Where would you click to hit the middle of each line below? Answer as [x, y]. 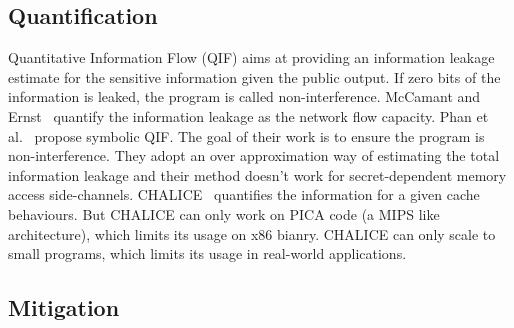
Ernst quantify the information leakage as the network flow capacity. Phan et [248, 115]
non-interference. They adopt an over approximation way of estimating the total [254, 155]
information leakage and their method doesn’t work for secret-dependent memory [257, 174]
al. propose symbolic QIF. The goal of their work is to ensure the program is [246, 135]
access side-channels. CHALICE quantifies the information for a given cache [244, 194]
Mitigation [64, 307]
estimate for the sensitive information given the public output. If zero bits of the [254, 76]
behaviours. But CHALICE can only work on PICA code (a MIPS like [224, 213]
